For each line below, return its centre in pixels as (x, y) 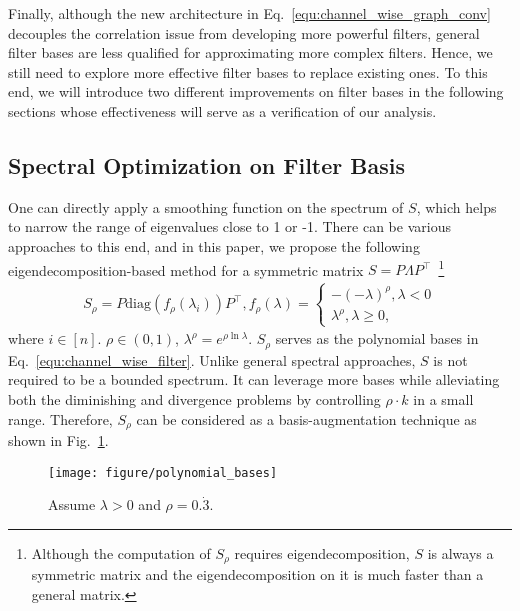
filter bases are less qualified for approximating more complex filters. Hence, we (250, 52)
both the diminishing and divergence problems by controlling (194, 399)
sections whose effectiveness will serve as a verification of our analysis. (222, 110)
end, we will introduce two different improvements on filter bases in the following (256, 91)
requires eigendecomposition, (322, 552)
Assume (72, 504)
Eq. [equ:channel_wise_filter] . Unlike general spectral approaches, (212, 359)
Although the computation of (121, 552)
